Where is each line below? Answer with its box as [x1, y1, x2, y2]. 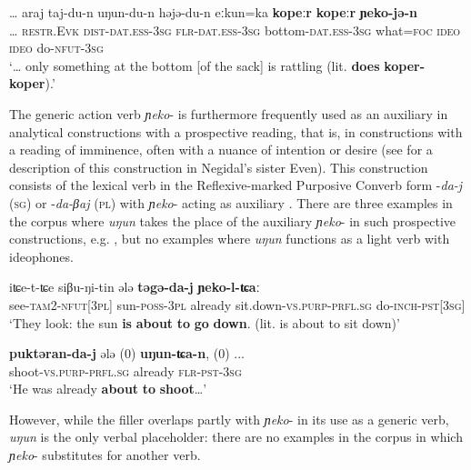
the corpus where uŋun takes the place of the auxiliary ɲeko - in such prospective [9, 211, 456, 230]
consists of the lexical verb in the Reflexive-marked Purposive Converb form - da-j [9, 175, 463, 195]
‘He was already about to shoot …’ [9, 379, 207, 398]
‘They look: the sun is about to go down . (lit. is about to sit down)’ [9, 313, 400, 332]
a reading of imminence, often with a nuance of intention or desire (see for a [9, 140, 433, 159]
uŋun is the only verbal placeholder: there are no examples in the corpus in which [9, 427, 463, 446]
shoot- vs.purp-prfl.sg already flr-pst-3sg [9, 361, 242, 380]
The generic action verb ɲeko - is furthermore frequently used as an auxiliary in [9, 104, 448, 123]
